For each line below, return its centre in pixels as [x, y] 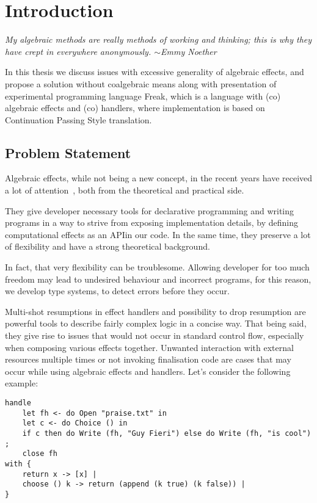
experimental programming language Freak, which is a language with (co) [143, 96]
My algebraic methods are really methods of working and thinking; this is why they [158, 39]
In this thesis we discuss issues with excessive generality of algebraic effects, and [155, 72]
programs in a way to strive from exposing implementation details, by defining [151, 223]
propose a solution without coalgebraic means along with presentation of [141, 83]
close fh [40, 454]
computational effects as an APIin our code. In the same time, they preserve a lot [158, 234]
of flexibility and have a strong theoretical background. [107, 246]
